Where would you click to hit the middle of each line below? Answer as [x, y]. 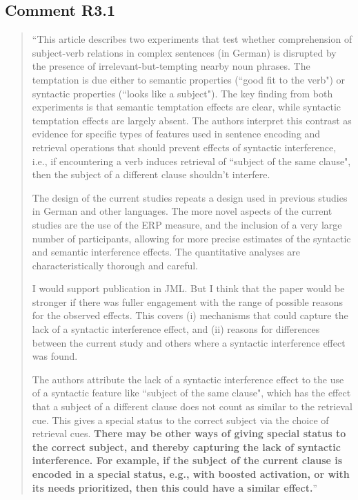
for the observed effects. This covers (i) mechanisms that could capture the [190, 315]
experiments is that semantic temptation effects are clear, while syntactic [187, 107]
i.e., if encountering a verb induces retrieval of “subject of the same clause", [191, 161]
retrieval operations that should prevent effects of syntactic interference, [184, 147]
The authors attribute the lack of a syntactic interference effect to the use [188, 379]
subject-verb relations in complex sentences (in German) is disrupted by [184, 52]
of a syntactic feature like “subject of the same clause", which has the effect [191, 393]
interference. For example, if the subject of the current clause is [187, 460]
